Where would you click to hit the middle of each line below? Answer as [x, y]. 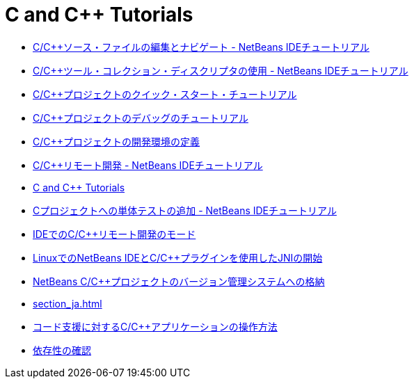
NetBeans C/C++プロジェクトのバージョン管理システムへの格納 [179, 281]
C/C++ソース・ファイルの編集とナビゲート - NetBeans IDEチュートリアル [201, 47]
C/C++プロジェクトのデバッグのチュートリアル [141, 118]
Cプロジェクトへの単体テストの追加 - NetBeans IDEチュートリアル [185, 210]
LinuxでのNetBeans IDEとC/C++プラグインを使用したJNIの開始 [178, 257]
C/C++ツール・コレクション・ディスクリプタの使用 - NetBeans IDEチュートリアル [221, 70]
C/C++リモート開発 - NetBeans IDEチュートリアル [148, 165]
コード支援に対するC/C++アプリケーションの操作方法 [155, 326]
